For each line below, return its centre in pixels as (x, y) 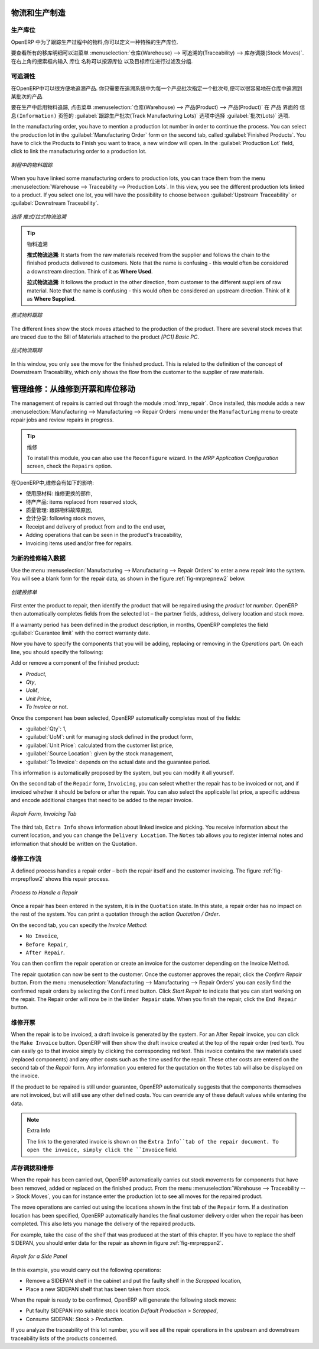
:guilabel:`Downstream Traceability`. (55, 203)
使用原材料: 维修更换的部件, (59, 494)
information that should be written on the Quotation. (74, 843)
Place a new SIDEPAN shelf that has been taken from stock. (98, 1289)
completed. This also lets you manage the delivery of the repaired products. (103, 1224)
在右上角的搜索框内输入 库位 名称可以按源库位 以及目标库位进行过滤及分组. (102, 61)
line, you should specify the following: (57, 652)
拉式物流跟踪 (27, 350)
